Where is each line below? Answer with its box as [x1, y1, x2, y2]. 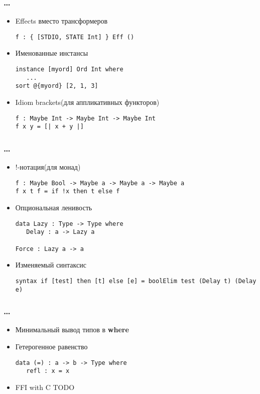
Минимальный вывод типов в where [15, 324, 129, 335]
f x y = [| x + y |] [15, 123, 84, 130]
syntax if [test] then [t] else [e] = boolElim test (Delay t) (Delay [15, 277, 256, 285]
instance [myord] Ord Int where [15, 66, 123, 73]
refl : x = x [26, 367, 70, 375]
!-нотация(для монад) [15, 162, 81, 172]
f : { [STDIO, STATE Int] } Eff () [15, 33, 135, 41]
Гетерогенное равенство [15, 341, 88, 351]
